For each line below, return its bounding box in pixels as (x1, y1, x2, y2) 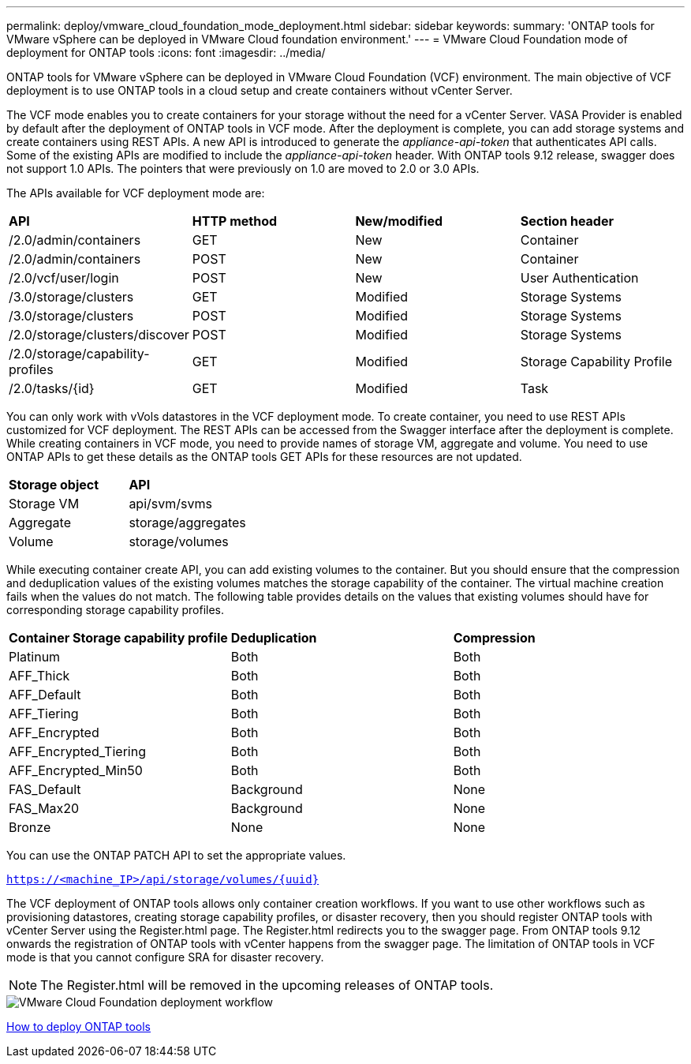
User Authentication (520, 270, 639, 286)
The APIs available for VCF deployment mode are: (6, 186, 265, 200)
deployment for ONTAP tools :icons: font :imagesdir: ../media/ (6, 46, 326, 59)
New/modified (355, 213, 443, 229)
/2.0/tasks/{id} (9, 380, 95, 396)
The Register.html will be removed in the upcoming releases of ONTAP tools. (40, 977, 494, 993)
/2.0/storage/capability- (9, 346, 150, 362)
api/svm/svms (129, 496, 212, 511)
